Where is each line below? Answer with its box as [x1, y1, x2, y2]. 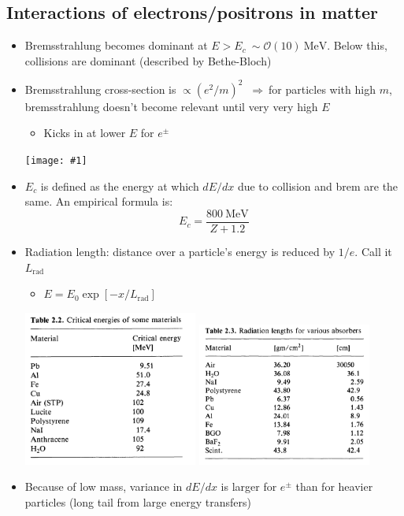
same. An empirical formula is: [24, 193, 173, 210]
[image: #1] [24, 155, 87, 167]
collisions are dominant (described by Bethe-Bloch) [24, 52, 272, 69]
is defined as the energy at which [40, 177, 199, 194]
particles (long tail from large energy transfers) [24, 494, 251, 510]
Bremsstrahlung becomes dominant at [24, 37, 208, 54]
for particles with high [269, 80, 376, 97]
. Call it [354, 243, 392, 259]
